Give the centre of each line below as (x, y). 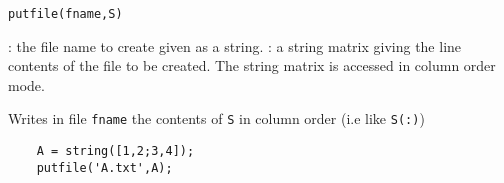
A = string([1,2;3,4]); (115, 151)
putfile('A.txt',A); (104, 167)
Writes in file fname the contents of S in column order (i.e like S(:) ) (216, 118)
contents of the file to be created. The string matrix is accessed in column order (252, 65)
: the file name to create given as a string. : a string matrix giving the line (235, 45)
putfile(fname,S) (65, 14)
